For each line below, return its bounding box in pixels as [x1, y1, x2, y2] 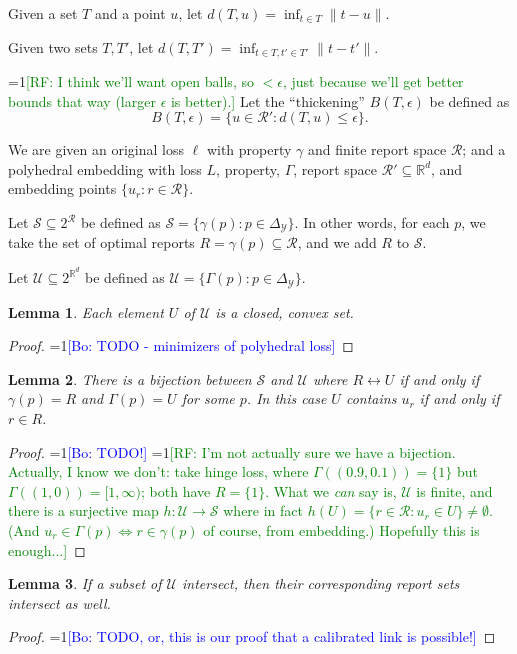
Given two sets [8, 36, 98, 57]
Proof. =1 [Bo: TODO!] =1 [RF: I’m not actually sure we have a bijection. [8, 441, 456, 462]
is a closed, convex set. [215, 301, 354, 322]
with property [206, 139, 292, 160]
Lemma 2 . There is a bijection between [8, 368, 252, 389]
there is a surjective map [8, 500, 159, 521]
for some [181, 388, 235, 409]
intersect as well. [8, 592, 111, 613]
